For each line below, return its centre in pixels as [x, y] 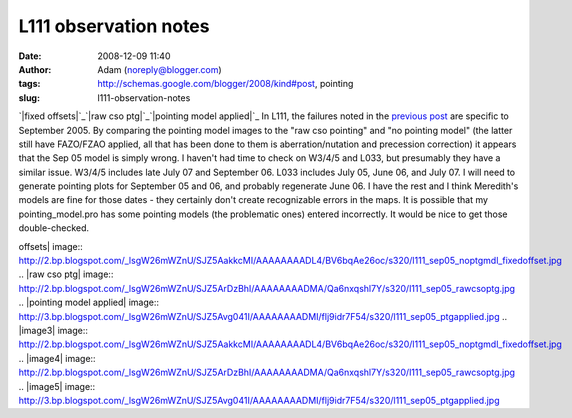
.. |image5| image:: [57, 386]
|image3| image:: [53, 330]
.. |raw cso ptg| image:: [66, 274]
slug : [29, 97]
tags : [29, 84]
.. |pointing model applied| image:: [89, 302]
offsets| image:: [51, 246]
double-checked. [54, 228]
